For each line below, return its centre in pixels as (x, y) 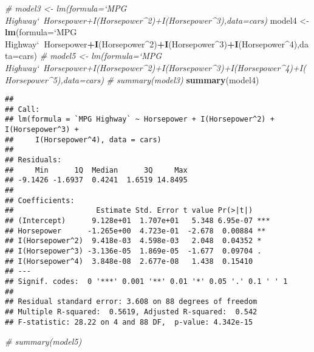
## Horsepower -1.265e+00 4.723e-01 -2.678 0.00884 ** (135, 231)
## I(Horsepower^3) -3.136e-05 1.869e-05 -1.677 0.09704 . (133, 251)
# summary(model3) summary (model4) (183, 79)
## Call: (22, 109)
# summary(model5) (43, 341)
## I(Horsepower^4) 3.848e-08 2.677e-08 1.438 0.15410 (129, 261)
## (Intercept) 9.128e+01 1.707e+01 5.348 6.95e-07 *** (138, 221)
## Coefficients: (40, 200)
